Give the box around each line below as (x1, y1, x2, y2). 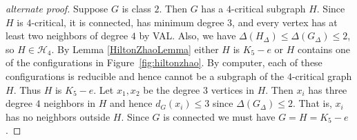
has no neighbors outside (6, 109, 110, 123)
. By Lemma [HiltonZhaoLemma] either (51, 41, 219, 56)
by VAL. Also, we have (139, 28, 236, 43)
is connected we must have (163, 109, 276, 123)
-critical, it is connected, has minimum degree (31, 14, 224, 29)
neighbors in (44, 96, 96, 110)
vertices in (211, 82, 254, 97)
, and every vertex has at (232, 14, 338, 29)
